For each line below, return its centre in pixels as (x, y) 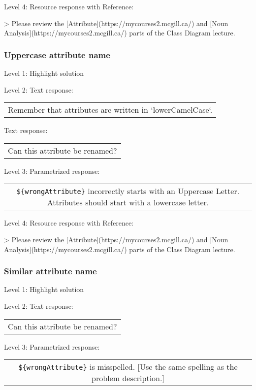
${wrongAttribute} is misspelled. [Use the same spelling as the (128, 367)
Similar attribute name (50, 271)
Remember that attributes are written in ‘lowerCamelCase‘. (110, 110)
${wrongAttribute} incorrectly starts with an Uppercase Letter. (128, 191)
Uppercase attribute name (57, 54)
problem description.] (128, 378)
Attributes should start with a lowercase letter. (128, 202)
